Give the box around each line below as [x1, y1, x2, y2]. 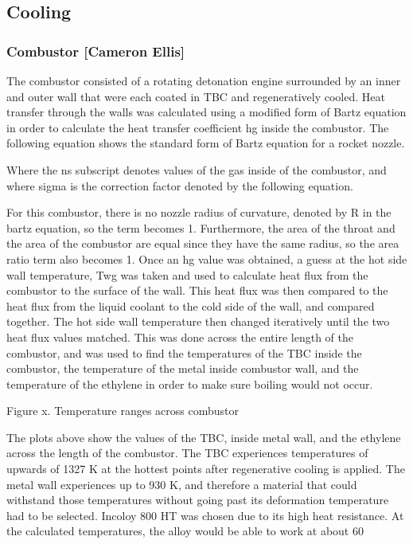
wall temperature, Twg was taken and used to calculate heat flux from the [6, 266, 368, 283]
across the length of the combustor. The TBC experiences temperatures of [6, 444, 368, 461]
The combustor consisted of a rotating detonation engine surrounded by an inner [6, 72, 401, 88]
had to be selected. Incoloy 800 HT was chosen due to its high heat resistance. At [6, 507, 404, 523]
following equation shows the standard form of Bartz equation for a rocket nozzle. [6, 135, 405, 151]
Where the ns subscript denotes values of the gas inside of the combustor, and [6, 161, 387, 178]
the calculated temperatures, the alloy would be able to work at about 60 [6, 522, 364, 539]
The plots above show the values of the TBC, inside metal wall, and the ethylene [6, 429, 401, 445]
